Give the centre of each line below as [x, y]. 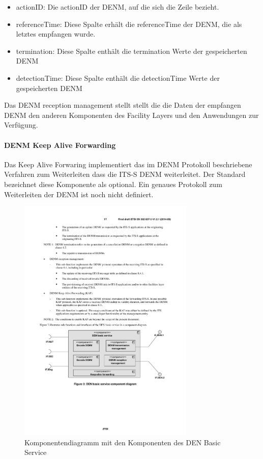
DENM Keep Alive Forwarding [60, 145]
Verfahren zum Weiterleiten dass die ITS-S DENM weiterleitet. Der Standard [125, 174]
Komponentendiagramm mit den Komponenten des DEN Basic [123, 442]
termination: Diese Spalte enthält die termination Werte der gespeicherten [131, 51]
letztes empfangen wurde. [56, 34]
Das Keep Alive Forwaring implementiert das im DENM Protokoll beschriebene [128, 164]
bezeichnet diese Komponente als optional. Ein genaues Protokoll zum [113, 184]
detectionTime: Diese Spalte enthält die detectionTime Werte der [118, 78]
